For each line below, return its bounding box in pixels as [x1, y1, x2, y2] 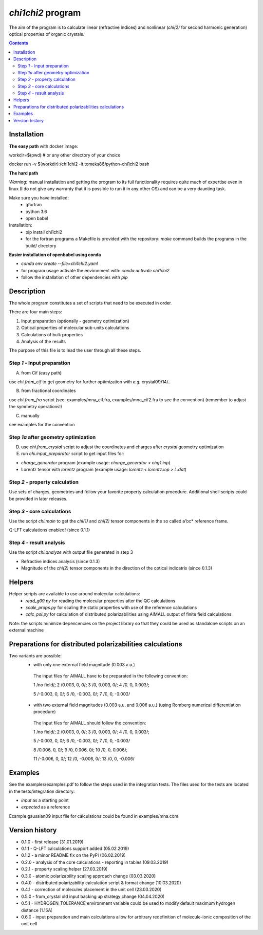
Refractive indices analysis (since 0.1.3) [21, 558, 100, 564]
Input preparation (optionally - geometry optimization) [21, 318, 130, 324]
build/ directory [25, 242, 56, 249]
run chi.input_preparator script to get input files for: [21, 451, 125, 457]
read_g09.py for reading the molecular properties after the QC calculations [25, 598, 175, 604]
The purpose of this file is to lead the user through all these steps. [9, 348, 141, 353]
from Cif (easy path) [21, 370, 62, 376]
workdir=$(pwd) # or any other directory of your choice [9, 152, 121, 158]
